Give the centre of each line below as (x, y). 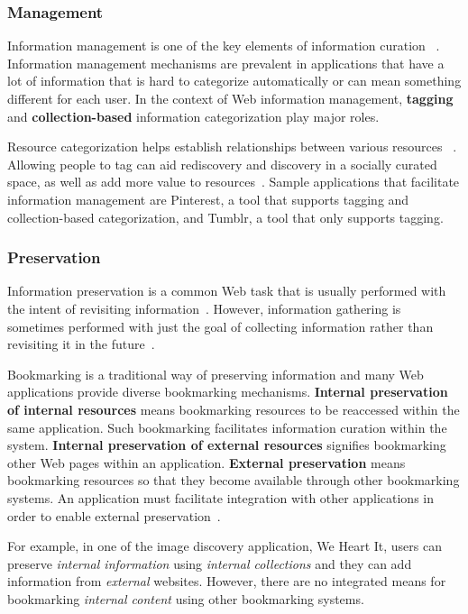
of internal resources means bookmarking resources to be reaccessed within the (234, 409)
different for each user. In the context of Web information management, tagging (230, 98)
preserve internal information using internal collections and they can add (210, 563)
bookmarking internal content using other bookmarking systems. (186, 598)
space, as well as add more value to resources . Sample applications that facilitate (234, 182)
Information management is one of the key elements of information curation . (224, 46)
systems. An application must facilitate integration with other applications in (220, 497)
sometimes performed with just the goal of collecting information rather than (220, 326)
